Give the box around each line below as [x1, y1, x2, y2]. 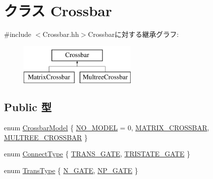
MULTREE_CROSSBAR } [4, 132, 88, 142]
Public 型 [4, 99, 52, 115]
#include [4, 29, 32, 39]
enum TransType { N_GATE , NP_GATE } [4, 165, 139, 175]
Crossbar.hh [42, 29, 79, 39]
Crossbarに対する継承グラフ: [88, 29, 179, 39]
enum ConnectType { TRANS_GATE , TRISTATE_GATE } [4, 149, 190, 159]
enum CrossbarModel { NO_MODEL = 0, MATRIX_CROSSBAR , [4, 122, 210, 133]
